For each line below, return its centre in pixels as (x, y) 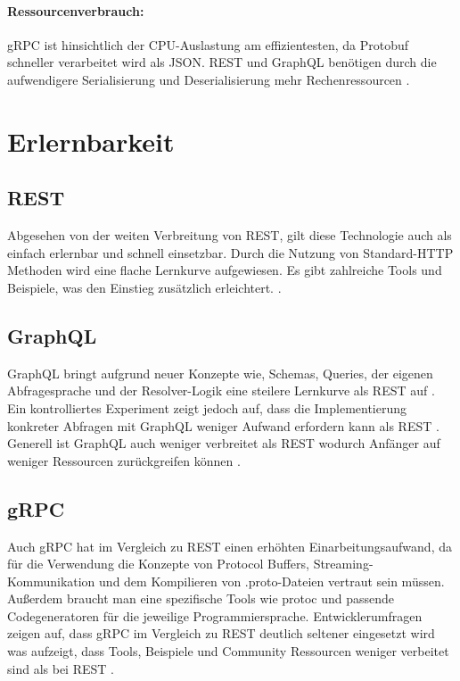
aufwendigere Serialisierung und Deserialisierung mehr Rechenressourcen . (209, 79)
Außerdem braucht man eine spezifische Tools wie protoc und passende (201, 598)
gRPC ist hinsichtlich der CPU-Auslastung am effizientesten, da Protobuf (208, 44)
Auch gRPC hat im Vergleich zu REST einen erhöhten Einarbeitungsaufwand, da (230, 546)
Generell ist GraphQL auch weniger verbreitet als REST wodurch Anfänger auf (224, 443)
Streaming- (343, 564)
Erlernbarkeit (91, 141)
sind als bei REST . (61, 668)
